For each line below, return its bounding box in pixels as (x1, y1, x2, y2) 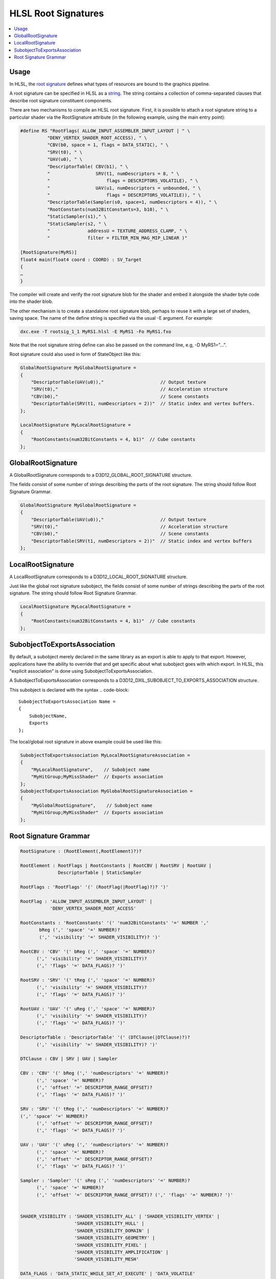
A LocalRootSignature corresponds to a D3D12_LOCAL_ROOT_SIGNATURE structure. (9, 574, 188, 580)
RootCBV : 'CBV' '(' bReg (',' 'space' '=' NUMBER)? (20, 949, 155, 954)
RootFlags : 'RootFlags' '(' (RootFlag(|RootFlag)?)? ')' (20, 884, 169, 890)
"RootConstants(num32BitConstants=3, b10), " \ (47, 206, 169, 212)
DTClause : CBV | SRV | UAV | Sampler (20, 1056, 118, 1062)
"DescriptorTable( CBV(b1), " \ (47, 164, 128, 169)
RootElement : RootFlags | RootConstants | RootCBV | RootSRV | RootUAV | (20, 863, 212, 868)
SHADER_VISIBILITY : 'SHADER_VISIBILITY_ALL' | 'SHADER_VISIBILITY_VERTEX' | (20, 1214, 220, 1220)
